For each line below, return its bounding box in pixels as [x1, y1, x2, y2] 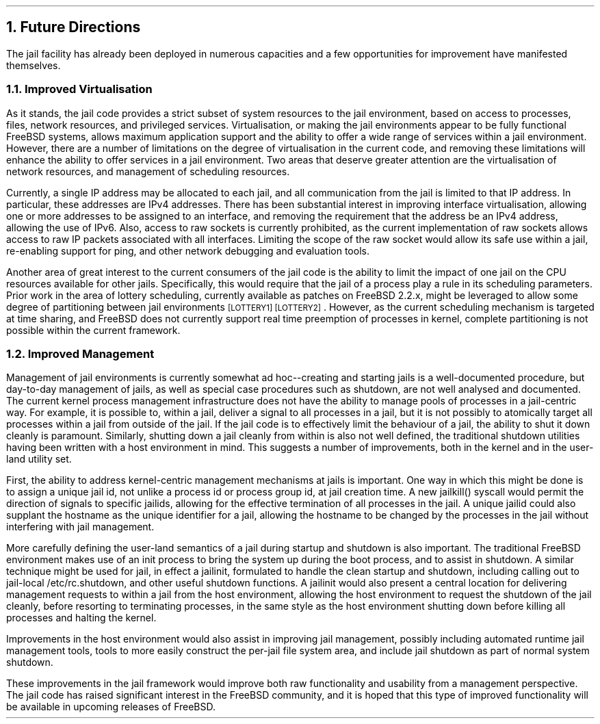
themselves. [6, 59, 61, 71]
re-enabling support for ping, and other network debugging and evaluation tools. [6, 244, 369, 257]
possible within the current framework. [6, 324, 181, 336]
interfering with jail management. [6, 521, 155, 533]
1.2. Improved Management [6, 346, 155, 361]
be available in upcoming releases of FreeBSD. [6, 701, 216, 713]
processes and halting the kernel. [6, 612, 157, 624]
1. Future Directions [6, 18, 141, 36]
